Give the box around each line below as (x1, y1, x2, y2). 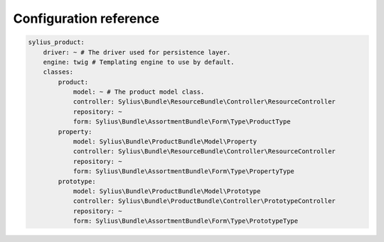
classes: (43, 68, 74, 76)
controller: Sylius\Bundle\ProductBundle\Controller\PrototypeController (73, 197, 336, 205)
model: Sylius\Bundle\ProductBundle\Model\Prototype (73, 187, 261, 195)
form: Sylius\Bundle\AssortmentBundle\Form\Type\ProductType (73, 118, 291, 126)
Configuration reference (13, 11, 160, 26)
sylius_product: (28, 38, 85, 46)
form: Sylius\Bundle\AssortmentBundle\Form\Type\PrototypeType (73, 217, 299, 225)
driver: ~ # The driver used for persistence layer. (43, 48, 231, 56)
